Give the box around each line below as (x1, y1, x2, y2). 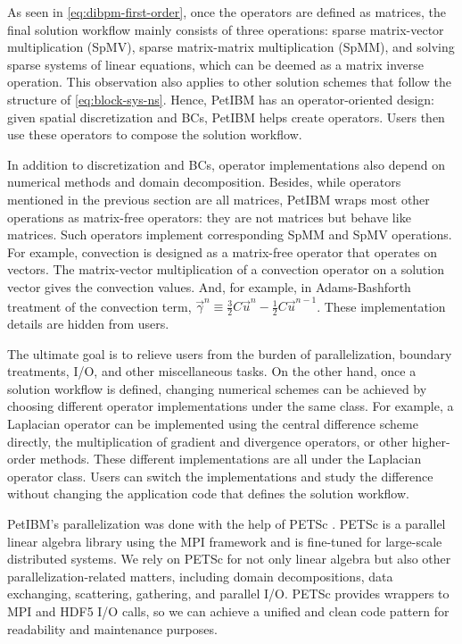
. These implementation (317, 297, 446, 315)
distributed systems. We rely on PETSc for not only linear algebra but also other (7, 549, 451, 568)
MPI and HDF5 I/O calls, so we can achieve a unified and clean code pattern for (7, 601, 450, 620)
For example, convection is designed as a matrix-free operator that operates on (7, 242, 438, 261)
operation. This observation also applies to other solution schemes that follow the (7, 72, 452, 91)
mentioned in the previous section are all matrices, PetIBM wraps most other (7, 189, 430, 208)
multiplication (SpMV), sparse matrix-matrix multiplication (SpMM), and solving (7, 38, 455, 56)
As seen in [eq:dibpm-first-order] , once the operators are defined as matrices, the (7, 3, 446, 21)
